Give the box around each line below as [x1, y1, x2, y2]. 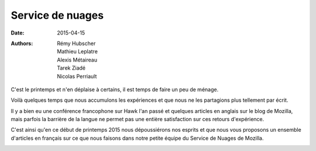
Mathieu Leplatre [57, 48, 98, 55]
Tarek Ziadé [57, 64, 86, 71]
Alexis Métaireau [57, 56, 98, 63]
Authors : [11, 40, 33, 47]
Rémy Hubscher [57, 40, 96, 47]
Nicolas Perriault [57, 73, 97, 80]
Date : [11, 29, 25, 36]
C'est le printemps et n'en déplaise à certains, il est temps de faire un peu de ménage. [11, 85, 219, 93]
